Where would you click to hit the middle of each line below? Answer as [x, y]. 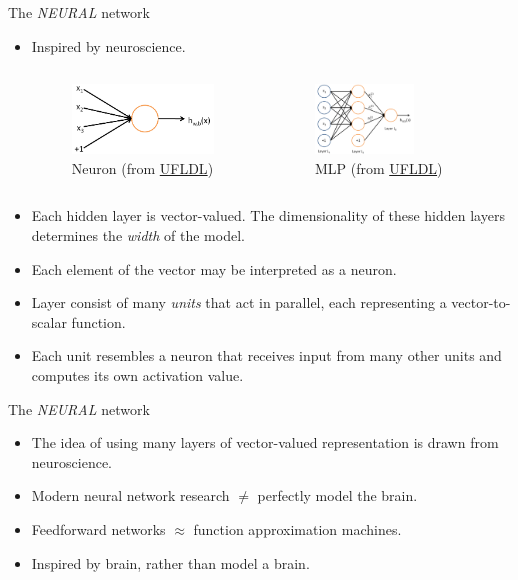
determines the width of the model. [138, 234]
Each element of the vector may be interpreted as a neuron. [214, 268]
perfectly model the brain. [337, 495]
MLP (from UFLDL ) [378, 167]
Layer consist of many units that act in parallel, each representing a [239, 302]
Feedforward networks [98, 528]
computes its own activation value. [137, 374]
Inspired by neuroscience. [108, 45]
